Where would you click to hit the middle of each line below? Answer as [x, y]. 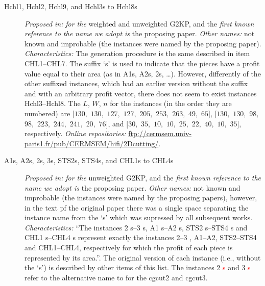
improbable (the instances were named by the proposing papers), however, [141, 198]
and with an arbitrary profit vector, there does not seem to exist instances [141, 93]
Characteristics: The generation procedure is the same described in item [137, 53]
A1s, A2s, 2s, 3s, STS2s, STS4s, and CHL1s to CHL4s [89, 160]
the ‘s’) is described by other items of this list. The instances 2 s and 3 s [138, 267]
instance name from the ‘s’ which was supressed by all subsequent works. [139, 217]
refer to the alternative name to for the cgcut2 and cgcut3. [116, 277]
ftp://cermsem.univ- [160, 133]
